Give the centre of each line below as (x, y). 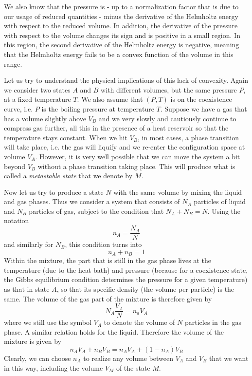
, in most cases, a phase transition (188, 137)
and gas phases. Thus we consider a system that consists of (92, 201)
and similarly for (29, 244)
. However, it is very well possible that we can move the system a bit (138, 156)
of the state (133, 367)
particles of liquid (220, 201)
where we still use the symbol (48, 322)
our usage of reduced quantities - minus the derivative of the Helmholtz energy (121, 16)
